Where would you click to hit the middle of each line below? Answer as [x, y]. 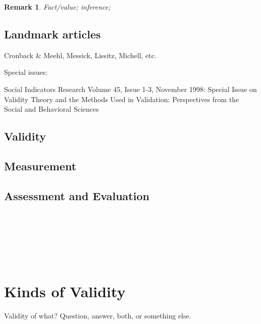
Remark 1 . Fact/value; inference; [57, 7]
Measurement [40, 166]
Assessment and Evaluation [77, 195]
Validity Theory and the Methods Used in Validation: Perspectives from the [122, 99]
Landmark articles [53, 34]
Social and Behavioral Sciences [51, 109]
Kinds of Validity [65, 291]
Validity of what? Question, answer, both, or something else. [98, 315]
